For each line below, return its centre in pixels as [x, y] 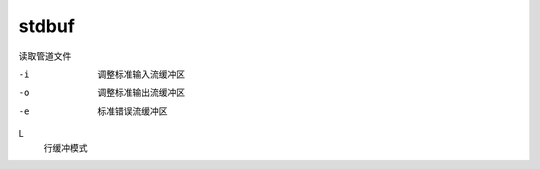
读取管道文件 [45, 56]
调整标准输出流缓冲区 [141, 92]
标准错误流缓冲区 [132, 111]
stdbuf [46, 26]
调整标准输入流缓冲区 [141, 74]
